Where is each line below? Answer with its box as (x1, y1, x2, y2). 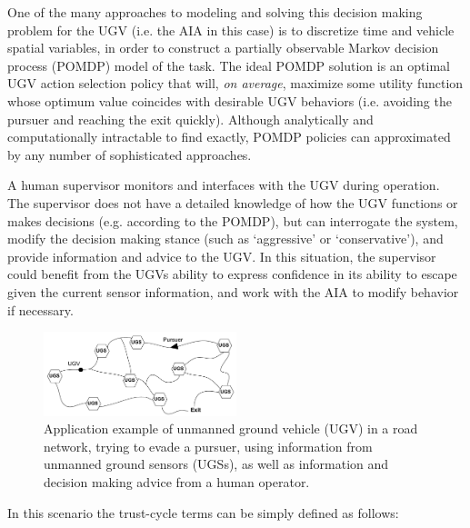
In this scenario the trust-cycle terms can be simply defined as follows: (7, 503, 399, 522)
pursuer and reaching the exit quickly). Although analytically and (7, 109, 374, 128)
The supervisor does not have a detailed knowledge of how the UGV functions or (7, 193, 458, 212)
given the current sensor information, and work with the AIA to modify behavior (7, 282, 459, 301)
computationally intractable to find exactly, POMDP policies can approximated (7, 127, 451, 146)
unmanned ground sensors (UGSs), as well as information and (44, 454, 389, 473)
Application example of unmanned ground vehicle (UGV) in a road (44, 419, 418, 438)
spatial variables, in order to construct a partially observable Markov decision (7, 38, 439, 57)
